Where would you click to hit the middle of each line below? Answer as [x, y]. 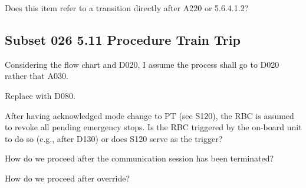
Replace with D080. [40, 95]
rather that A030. [37, 76]
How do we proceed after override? [68, 178]
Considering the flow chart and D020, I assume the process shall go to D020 [142, 64]
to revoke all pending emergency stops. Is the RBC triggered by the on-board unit [153, 127]
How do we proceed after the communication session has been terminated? [139, 158]
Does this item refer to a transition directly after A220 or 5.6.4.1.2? [127, 8]
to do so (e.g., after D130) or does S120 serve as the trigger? [114, 138]
